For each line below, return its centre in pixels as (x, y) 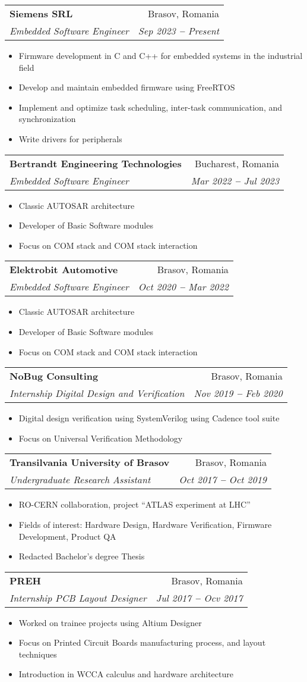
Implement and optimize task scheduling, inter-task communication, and (151, 107)
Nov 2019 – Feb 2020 (238, 393)
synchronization (47, 119)
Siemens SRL (41, 13)
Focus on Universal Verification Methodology (101, 438)
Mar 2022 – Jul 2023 (235, 180)
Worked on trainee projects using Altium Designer (110, 622)
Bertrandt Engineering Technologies (96, 163)
